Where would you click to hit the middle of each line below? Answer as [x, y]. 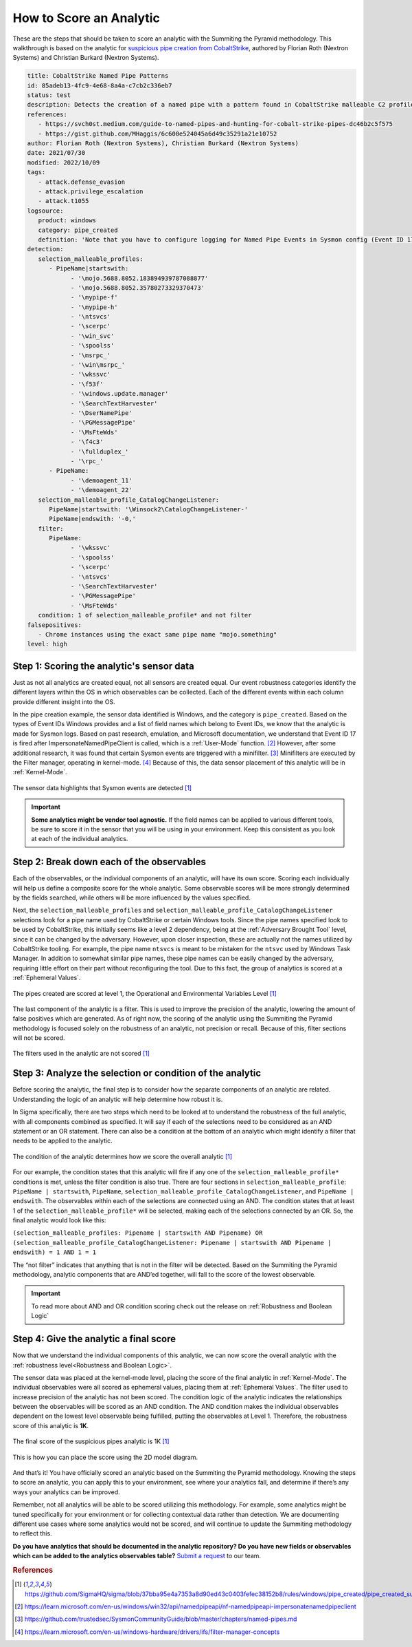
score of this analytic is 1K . [51, 1425]
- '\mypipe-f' [94, 297]
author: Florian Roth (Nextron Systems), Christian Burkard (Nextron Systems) [163, 144]
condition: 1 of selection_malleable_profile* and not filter [145, 615]
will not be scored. [39, 1038]
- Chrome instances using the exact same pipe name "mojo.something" [158, 634]
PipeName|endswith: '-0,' [93, 519]
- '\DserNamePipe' [102, 413]
